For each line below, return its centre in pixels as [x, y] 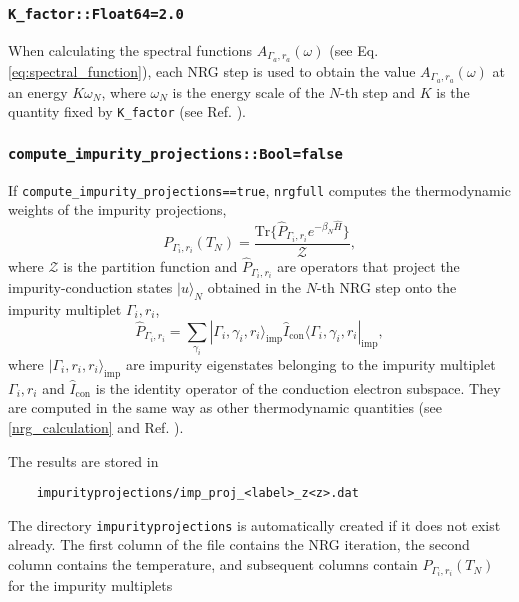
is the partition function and [150, 266]
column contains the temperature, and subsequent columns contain [213, 564]
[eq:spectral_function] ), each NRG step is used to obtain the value [212, 70]
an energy [38, 91]
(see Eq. [354, 49]
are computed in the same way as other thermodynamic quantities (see [225, 407]
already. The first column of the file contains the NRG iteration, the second [239, 544]
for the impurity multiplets [90, 585]
